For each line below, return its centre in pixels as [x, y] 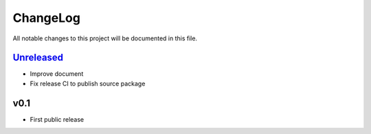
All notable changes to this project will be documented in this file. [105, 38]
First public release [57, 119]
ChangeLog [46, 18]
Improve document [57, 74]
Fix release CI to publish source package [88, 83]
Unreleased [38, 58]
